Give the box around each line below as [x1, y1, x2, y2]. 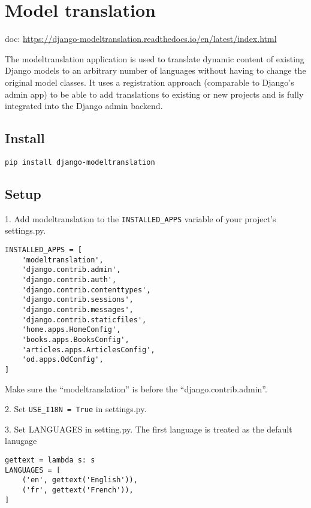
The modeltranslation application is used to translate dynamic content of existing [5, 52, 304, 65]
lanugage [5, 434, 37, 447]
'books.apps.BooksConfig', [22, 335, 129, 344]
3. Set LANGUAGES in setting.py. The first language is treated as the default [5, 422, 292, 435]
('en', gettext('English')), [22, 476, 138, 485]
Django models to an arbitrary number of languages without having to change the [5, 64, 306, 77]
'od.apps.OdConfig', [22, 355, 104, 364]
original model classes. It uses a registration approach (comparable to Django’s [5, 75, 294, 88]
